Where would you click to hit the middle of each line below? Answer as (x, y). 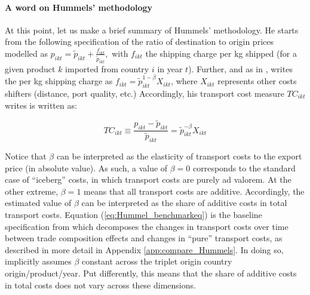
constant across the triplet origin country (157, 261)
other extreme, (32, 191)
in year (170, 68)
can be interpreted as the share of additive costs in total (184, 203)
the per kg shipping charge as (59, 81)
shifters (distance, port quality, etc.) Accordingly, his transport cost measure (145, 93)
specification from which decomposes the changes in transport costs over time (147, 226)
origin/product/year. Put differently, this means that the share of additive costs (151, 273)
